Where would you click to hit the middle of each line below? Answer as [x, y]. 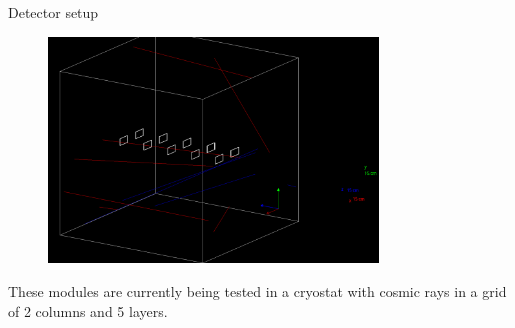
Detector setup [53, 12]
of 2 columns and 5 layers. [88, 310]
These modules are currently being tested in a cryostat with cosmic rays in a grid [257, 290]
